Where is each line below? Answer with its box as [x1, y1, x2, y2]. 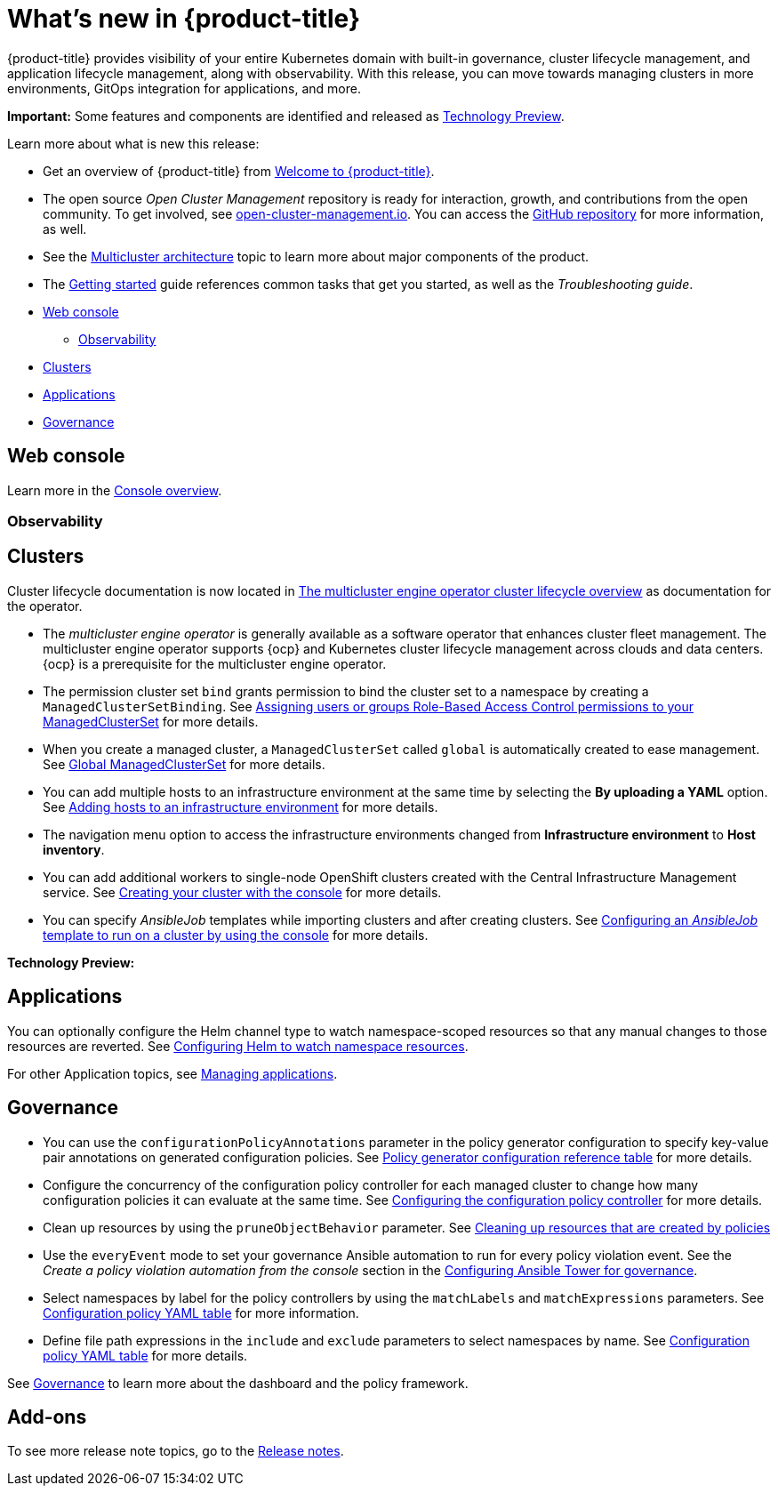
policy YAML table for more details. [43, 1347, 248, 1363]
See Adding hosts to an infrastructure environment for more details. [43, 799, 438, 815]
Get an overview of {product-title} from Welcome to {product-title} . [43, 163, 435, 179]
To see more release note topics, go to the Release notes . [7, 1443, 344, 1459]
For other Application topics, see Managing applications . [7, 1065, 338, 1081]
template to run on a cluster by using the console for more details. [43, 927, 429, 943]
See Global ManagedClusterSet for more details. [43, 756, 325, 772]
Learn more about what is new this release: [7, 135, 260, 151]
